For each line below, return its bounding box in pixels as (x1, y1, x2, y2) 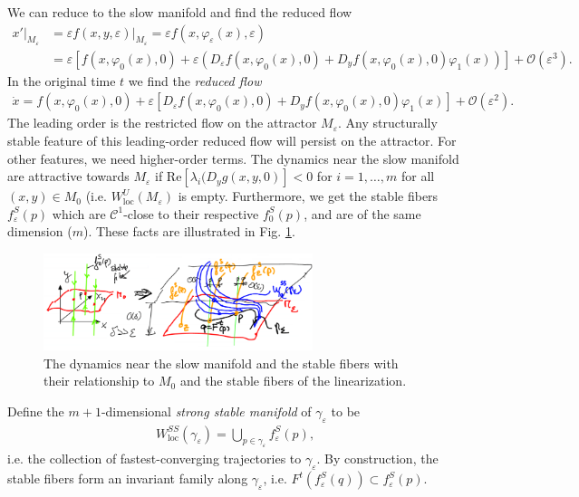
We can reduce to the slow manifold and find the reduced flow (7, 3, 352, 21)
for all (400, 167, 435, 186)
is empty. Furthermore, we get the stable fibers (178, 186, 439, 205)
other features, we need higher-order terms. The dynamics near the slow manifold (7, 148, 459, 167)
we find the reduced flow (128, 71, 262, 90)
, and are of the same (304, 204, 421, 223)
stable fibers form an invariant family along (7, 469, 248, 488)
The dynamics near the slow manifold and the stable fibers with (43, 353, 399, 372)
